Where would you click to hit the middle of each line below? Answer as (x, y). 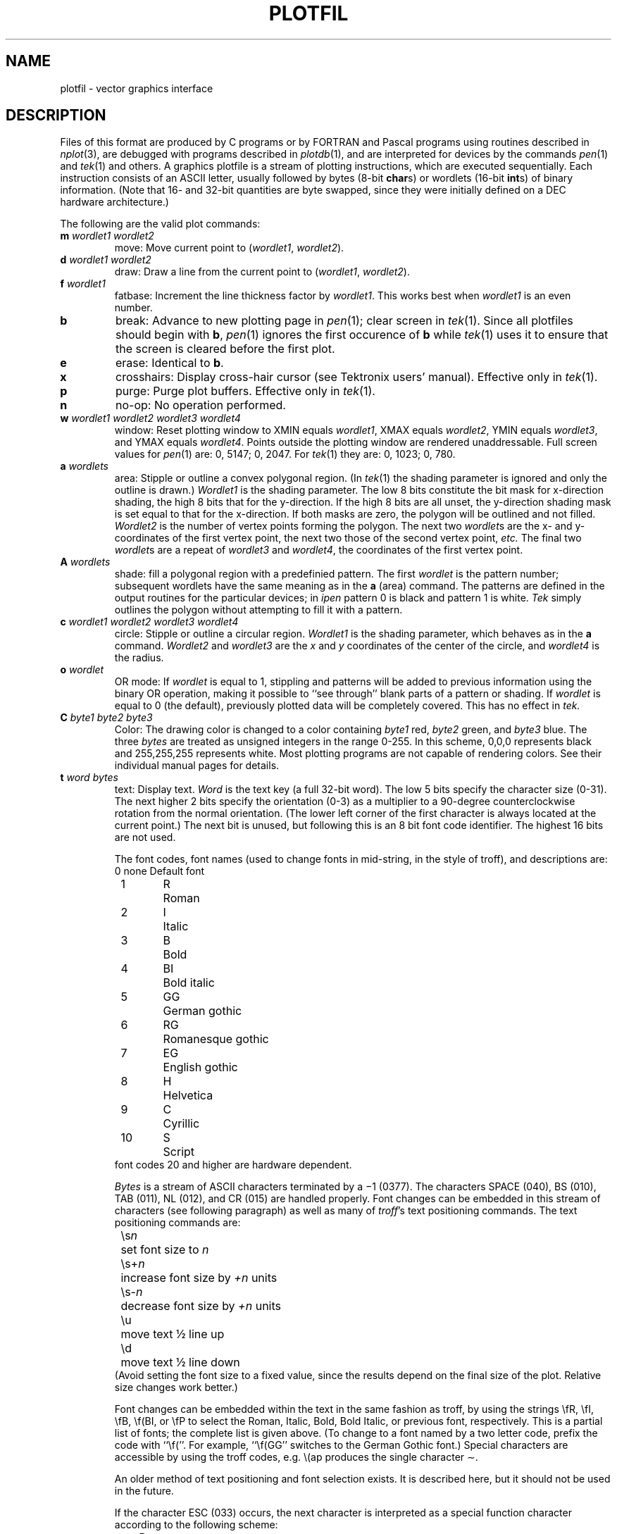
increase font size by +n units (199, 1278)
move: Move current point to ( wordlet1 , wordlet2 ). (229, 248)
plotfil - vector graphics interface (137, 88)
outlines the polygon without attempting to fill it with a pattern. (258, 610)
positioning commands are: (177, 1223)
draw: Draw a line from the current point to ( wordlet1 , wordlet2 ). (262, 272)
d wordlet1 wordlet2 (106, 260)
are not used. (145, 837)
